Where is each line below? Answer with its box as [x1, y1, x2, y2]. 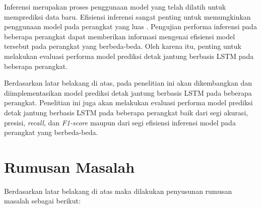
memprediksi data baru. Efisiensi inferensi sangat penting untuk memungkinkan [4, 11, 251, 22]
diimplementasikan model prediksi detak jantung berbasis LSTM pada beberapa [4, 87, 252, 98]
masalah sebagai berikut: [4, 195, 81, 206]
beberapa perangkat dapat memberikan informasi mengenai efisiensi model [4, 31, 235, 41]
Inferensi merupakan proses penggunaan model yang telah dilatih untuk [4, 2, 226, 12]
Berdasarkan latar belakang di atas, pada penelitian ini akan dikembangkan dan [4, 78, 252, 88]
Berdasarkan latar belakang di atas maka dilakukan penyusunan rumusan [4, 185, 232, 196]
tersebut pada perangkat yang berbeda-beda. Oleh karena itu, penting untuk [4, 41, 241, 51]
